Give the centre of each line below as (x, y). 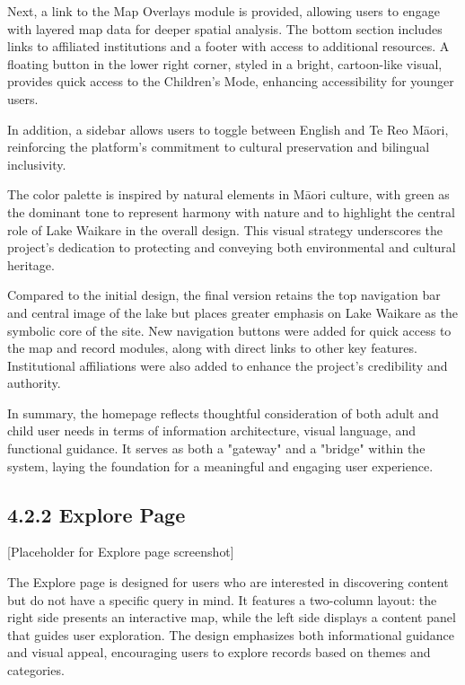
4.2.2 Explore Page (97, 514)
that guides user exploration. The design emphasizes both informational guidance (231, 634)
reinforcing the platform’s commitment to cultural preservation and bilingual (219, 147)
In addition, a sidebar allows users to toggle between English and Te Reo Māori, (228, 129)
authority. (34, 383)
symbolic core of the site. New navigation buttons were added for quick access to (229, 330)
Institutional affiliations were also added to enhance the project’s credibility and (228, 365)
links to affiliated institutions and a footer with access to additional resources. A (228, 46)
